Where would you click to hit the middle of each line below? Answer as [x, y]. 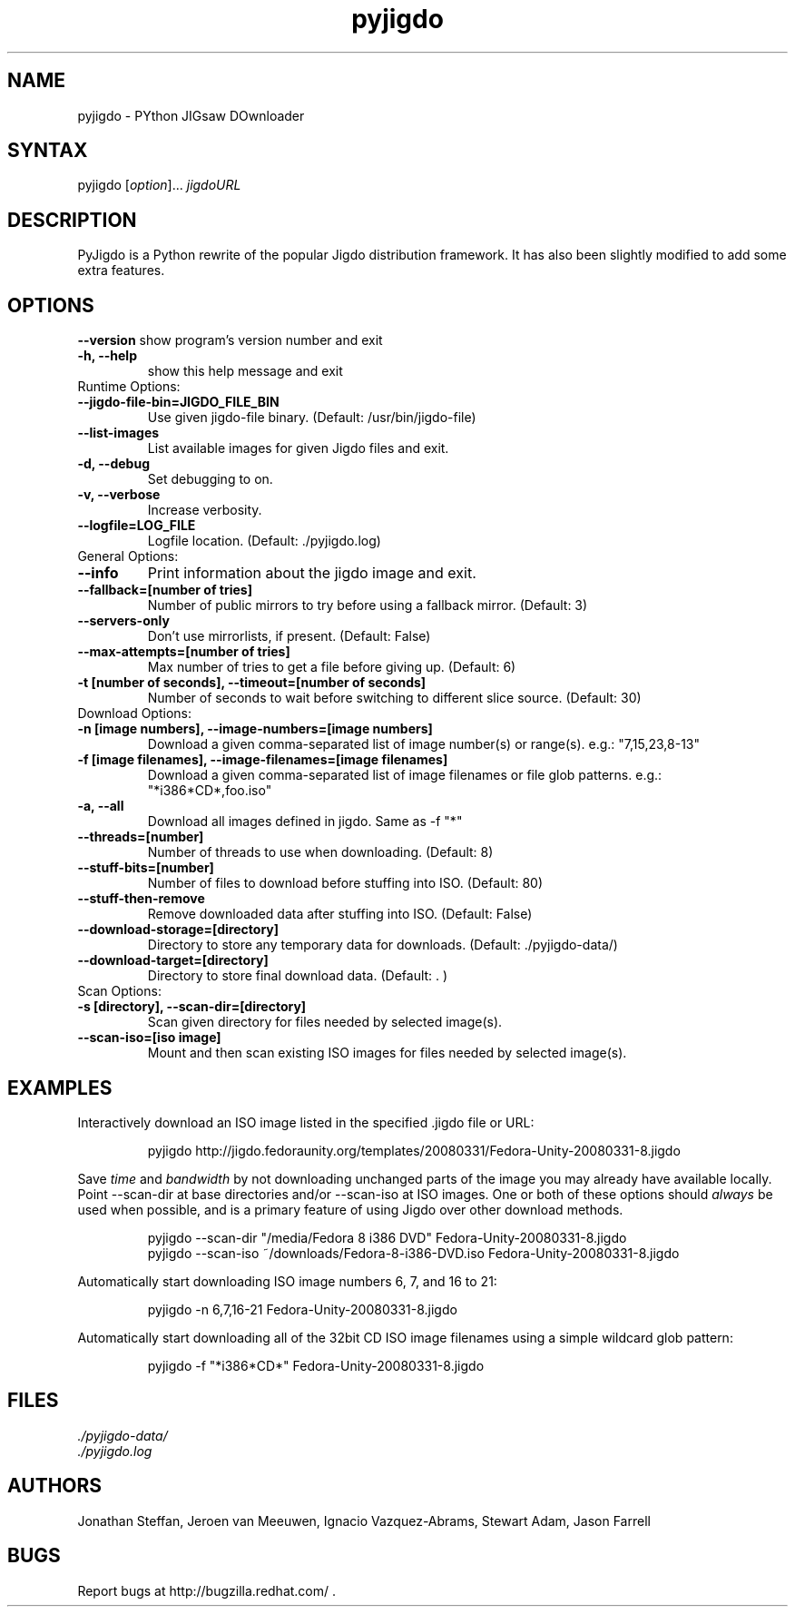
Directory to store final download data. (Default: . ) [298, 976]
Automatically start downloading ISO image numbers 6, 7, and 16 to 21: [287, 1281]
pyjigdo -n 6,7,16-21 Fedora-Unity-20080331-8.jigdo [302, 1309]
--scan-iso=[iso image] [149, 1038]
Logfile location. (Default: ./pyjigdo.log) [264, 541]
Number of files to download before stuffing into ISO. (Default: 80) [345, 883]
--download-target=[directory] [173, 960]
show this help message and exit [245, 371]
